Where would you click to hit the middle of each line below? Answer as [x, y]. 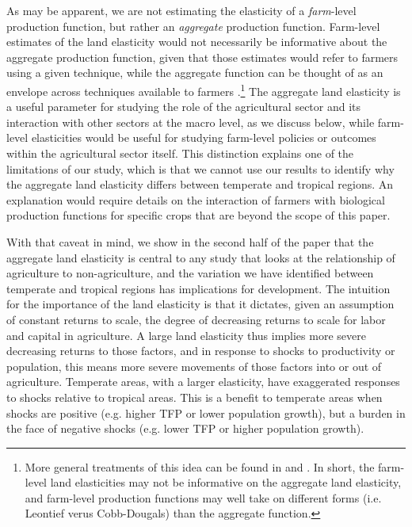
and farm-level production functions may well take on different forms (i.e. [203, 497]
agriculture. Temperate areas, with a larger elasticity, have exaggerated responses [203, 382]
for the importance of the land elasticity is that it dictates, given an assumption [200, 304]
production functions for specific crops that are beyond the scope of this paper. [198, 215]
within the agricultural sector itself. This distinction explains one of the [180, 153]
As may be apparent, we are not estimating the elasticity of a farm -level [181, 10]
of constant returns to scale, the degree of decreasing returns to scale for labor [196, 319]
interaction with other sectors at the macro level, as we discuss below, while [191, 122]
